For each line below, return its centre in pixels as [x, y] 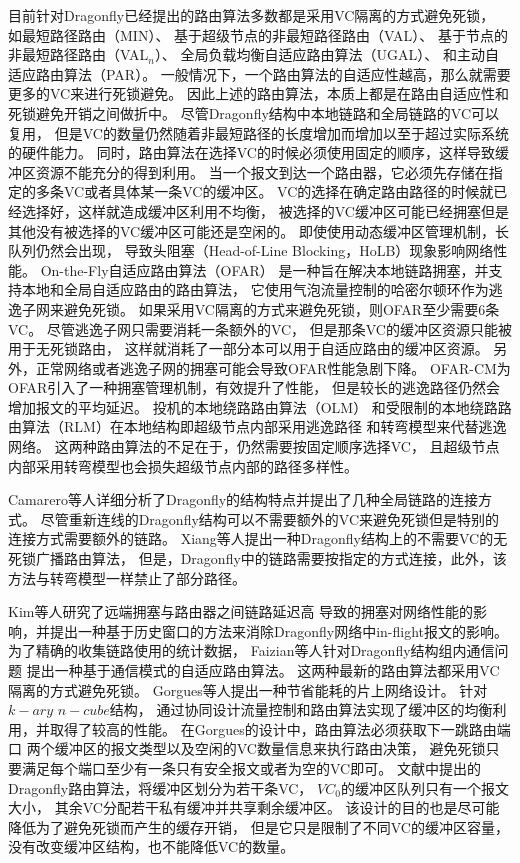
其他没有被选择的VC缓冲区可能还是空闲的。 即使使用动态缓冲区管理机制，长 [258, 230]
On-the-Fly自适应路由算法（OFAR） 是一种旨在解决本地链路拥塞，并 [264, 269]
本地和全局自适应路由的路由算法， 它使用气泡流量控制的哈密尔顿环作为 [255, 289]
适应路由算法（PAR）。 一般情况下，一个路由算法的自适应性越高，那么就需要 [259, 73]
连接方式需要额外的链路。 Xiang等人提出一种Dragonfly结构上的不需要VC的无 [258, 538]
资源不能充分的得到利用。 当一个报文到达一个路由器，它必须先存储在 [262, 171]
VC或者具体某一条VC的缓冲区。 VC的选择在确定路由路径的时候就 [278, 191]
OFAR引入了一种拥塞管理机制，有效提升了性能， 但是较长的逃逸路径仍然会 [254, 387]
